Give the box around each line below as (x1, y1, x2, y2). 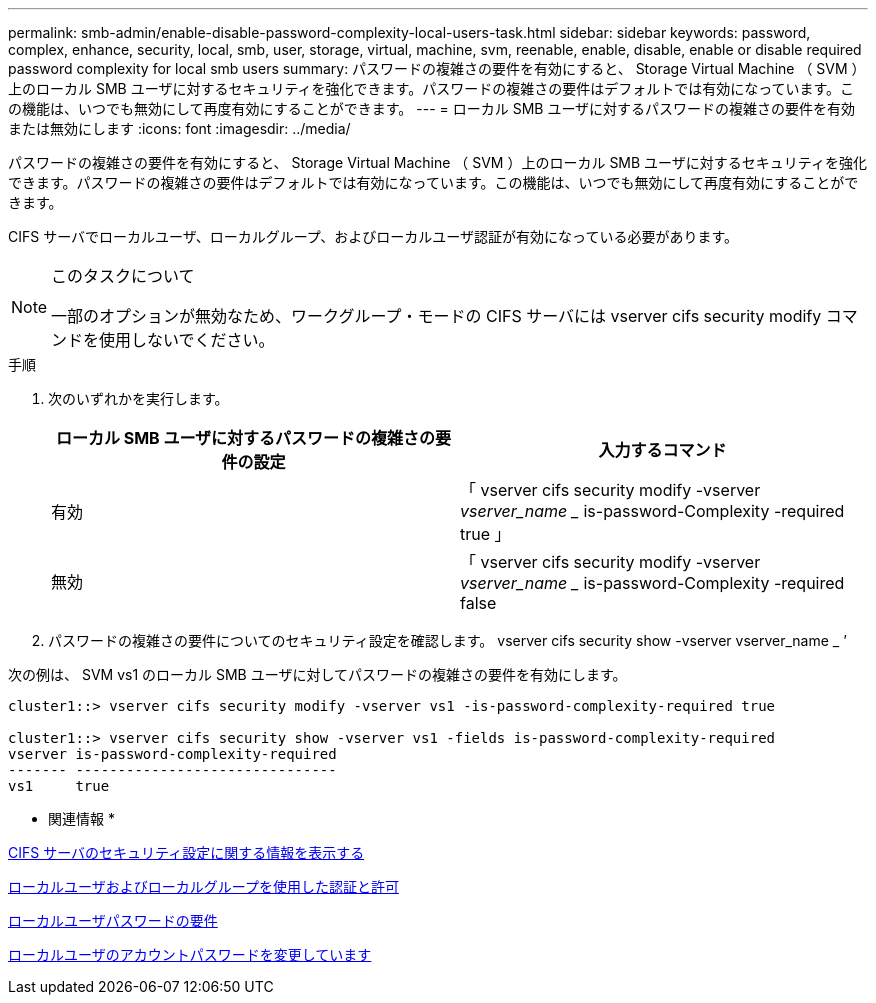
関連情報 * (48, 810, 115, 827)
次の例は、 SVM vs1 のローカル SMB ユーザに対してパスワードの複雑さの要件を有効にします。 (8, 666, 627, 683)
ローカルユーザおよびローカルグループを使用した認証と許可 (8, 878, 399, 895)
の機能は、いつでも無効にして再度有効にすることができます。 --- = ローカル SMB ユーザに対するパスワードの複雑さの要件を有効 (8, 100, 856, 117)
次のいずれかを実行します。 (48, 390, 229, 407)
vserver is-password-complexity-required (8, 746, 337, 762)
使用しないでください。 (99, 330, 275, 350)
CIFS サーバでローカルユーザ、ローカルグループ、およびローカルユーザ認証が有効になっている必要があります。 (8, 228, 738, 245)
